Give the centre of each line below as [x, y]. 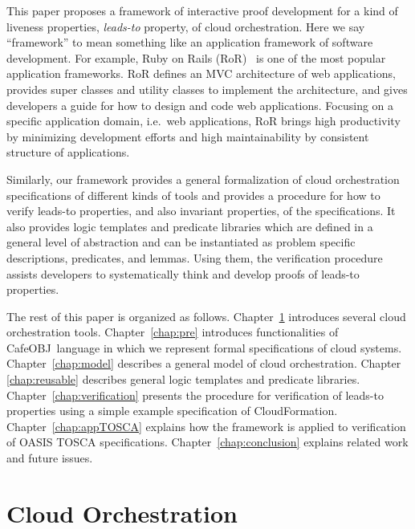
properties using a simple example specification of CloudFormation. [172, 411]
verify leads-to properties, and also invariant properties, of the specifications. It [201, 211]
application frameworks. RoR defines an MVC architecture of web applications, [201, 73]
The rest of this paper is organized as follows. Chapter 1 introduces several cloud [206, 316]
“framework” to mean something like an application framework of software [190, 42]
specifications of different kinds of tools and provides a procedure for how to [193, 195]
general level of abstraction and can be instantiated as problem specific [181, 242]
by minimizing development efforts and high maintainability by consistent [188, 136]
